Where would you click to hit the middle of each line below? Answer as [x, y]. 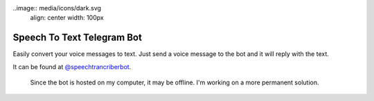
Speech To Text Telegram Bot [77, 38]
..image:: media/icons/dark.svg [57, 8]
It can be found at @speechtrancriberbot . [72, 66]
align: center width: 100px [67, 18]
